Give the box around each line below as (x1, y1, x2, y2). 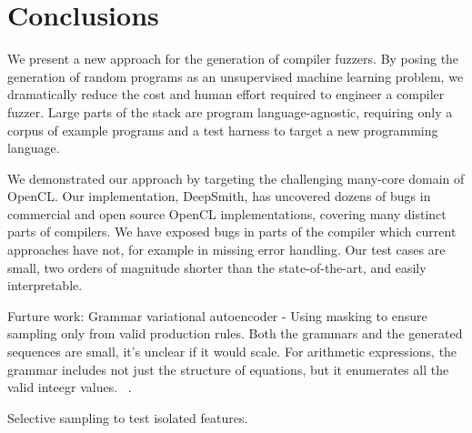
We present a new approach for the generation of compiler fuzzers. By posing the (7, 49, 459, 68)
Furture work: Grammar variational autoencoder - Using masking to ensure (7, 306, 427, 325)
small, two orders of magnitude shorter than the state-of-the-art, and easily (7, 257, 427, 277)
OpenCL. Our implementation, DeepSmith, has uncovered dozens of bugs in (7, 186, 431, 206)
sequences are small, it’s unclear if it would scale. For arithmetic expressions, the (7, 342, 457, 361)
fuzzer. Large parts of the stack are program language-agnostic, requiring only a (7, 102, 453, 121)
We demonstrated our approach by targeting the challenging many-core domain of (7, 168, 465, 187)
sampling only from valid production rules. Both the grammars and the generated (7, 324, 463, 343)
